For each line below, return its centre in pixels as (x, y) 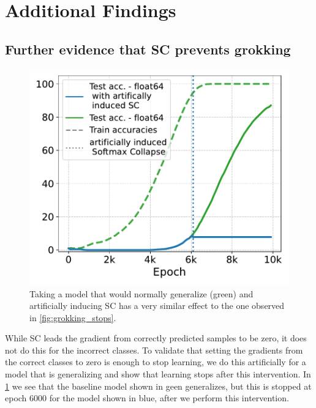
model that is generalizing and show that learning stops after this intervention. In (158, 374)
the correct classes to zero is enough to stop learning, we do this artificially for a (156, 362)
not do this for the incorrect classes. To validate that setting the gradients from (154, 350)
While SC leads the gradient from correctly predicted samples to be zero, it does (156, 338)
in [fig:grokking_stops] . (73, 317)
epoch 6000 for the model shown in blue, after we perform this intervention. (147, 398)
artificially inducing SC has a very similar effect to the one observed (157, 306)
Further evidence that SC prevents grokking (148, 49)
